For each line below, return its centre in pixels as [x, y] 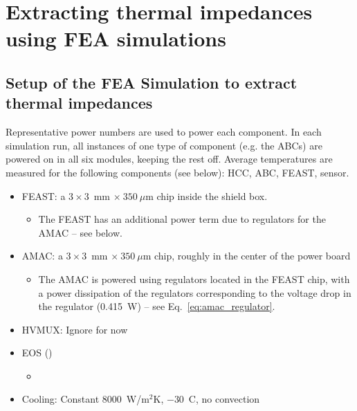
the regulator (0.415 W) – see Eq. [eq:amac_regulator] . [157, 306]
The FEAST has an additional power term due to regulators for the [182, 219]
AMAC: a [42, 256]
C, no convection [224, 399]
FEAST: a [44, 195]
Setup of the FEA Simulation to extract [152, 82]
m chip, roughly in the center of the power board [247, 256]
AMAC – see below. [80, 232]
